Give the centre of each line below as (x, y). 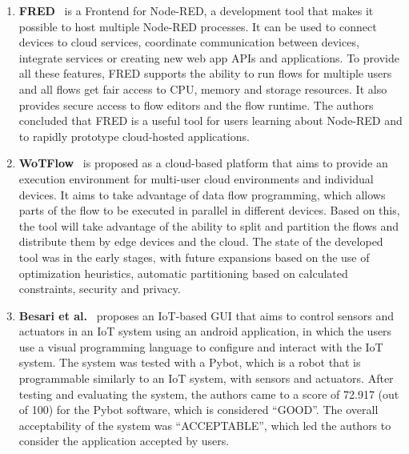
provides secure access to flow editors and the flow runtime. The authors (196, 104)
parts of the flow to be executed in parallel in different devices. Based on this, (209, 210)
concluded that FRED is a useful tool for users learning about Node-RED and (211, 121)
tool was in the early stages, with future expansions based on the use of (194, 257)
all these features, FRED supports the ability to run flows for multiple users (205, 73)
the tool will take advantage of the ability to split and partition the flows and (209, 225)
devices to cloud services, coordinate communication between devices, (189, 42)
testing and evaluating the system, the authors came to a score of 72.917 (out (209, 394)
